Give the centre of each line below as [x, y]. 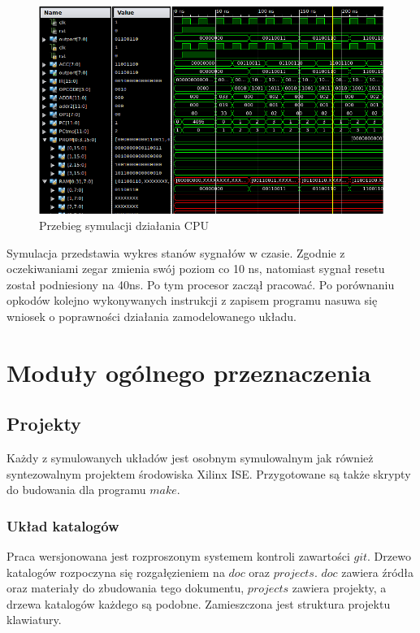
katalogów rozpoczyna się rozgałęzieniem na [116, 572]
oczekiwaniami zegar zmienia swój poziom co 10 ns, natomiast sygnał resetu [196, 269]
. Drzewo [389, 556]
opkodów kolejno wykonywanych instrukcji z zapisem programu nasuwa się [192, 300]
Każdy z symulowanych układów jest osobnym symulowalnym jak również [190, 458]
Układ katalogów [63, 525]
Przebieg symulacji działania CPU [124, 225]
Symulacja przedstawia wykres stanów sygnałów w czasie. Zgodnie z [176, 252]
